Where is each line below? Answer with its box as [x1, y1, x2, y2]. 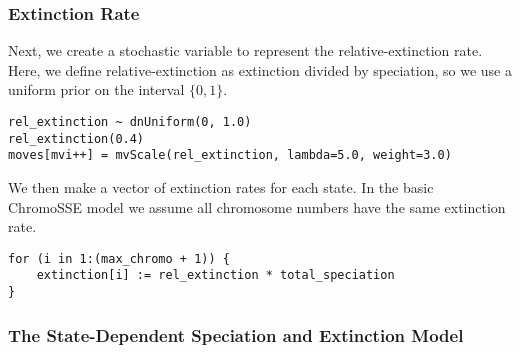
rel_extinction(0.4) [8, 131, 145, 146]
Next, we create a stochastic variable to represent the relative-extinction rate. [8, 40, 483, 61]
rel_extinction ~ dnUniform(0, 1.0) [8, 115, 252, 129]
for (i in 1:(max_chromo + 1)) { [8, 251, 230, 266]
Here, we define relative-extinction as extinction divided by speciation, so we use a [8, 59, 512, 80]
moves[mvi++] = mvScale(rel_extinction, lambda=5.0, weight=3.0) [8, 148, 452, 163]
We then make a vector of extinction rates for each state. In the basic [8, 176, 434, 197]
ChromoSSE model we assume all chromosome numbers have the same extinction [8, 196, 506, 217]
